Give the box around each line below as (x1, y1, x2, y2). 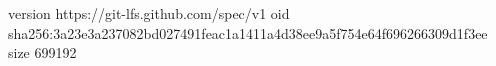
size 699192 (8, 42, 77, 63)
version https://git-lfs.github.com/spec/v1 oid (8, 3, 290, 23)
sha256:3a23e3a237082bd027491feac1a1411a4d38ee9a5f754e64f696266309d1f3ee (8, 22, 488, 43)
